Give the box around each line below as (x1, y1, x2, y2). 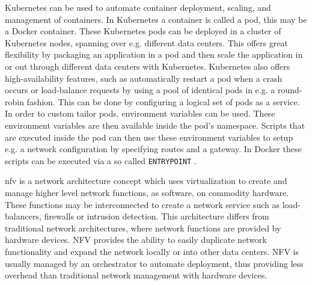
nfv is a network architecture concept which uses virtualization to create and (5, 174, 287, 187)
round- (277, 84, 302, 96)
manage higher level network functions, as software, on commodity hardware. (5, 186, 289, 198)
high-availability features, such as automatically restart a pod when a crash (5, 72, 283, 84)
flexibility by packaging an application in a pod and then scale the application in (5, 48, 303, 61)
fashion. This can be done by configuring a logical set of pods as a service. (26, 95, 300, 108)
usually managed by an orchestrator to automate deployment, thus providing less (5, 257, 304, 269)
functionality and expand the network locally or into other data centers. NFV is (5, 245, 299, 257)
